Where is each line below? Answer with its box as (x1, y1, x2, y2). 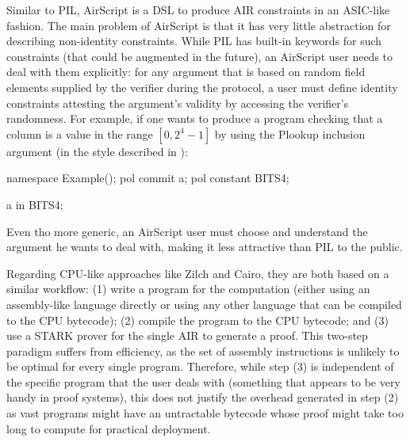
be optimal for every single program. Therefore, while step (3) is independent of (6, 358, 394, 375)
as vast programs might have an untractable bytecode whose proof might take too (6, 405, 404, 421)
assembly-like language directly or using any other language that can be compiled (6, 295, 402, 312)
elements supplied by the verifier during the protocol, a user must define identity (6, 78, 398, 95)
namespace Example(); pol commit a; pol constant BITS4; (6, 170, 289, 186)
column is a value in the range (6, 125, 153, 142)
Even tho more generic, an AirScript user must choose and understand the (6, 223, 368, 239)
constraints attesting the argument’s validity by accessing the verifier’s (6, 94, 349, 111)
